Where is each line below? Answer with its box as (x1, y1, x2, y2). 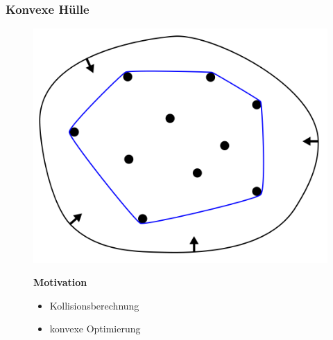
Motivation (33, 275, 87, 289)
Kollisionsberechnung (49, 298, 139, 312)
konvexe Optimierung (49, 321, 141, 336)
